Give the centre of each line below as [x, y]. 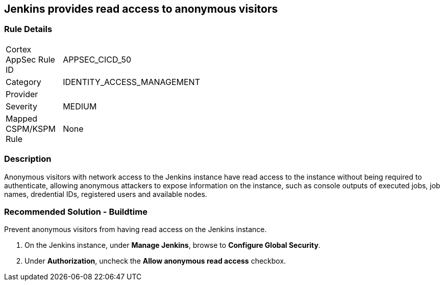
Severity [21, 106]
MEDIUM [80, 106]
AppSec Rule [30, 59]
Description [28, 159]
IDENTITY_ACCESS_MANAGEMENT [131, 82]
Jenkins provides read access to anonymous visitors [141, 9]
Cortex [19, 49]
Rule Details [28, 29]
